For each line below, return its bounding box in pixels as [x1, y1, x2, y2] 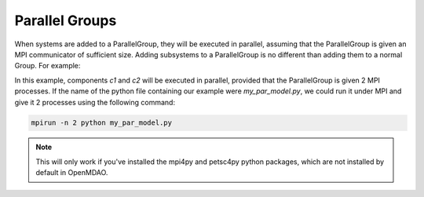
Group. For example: [14, 61, 81, 71]
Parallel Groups [14, 12, 117, 29]
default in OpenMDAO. [35, 168, 108, 177]
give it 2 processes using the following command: [14, 97, 176, 107]
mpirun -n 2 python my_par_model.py [31, 119, 173, 127]
